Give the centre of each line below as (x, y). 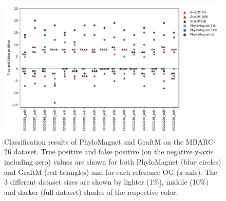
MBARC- (201, 141)
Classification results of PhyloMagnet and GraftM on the (94, 141)
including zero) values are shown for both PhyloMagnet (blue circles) (113, 162)
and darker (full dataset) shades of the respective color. (91, 192)
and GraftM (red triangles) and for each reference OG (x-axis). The (111, 172)
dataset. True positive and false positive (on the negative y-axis (114, 152)
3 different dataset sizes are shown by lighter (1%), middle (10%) (106, 182)
